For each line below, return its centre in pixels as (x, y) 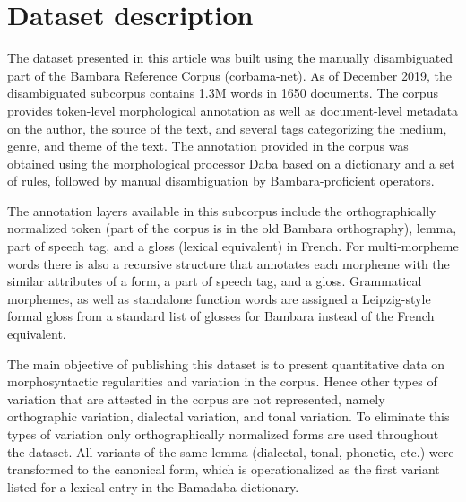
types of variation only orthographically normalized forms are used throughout (223, 434)
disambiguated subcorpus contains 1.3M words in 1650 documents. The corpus (223, 93)
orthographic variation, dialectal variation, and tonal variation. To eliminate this (229, 416)
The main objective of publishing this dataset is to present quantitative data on (226, 364)
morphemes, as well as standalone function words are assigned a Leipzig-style (219, 298)
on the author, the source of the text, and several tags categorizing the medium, (227, 128)
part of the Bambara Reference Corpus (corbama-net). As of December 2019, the (229, 75)
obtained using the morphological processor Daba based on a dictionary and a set (231, 163)
